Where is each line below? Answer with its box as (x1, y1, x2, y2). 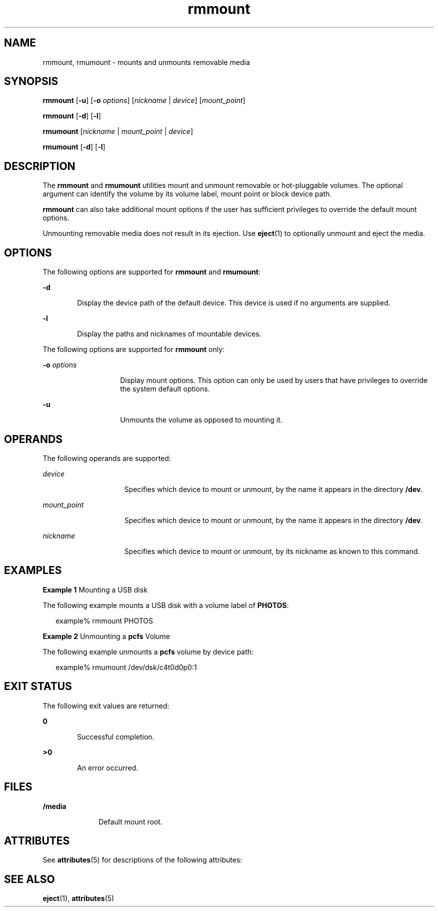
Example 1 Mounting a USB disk (42, 585, 147, 594)
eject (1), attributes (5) (42, 894, 114, 903)
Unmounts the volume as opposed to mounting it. (120, 415, 282, 424)
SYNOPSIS (4, 75, 58, 88)
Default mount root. (98, 817, 162, 826)
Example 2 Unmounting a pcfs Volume (42, 631, 170, 640)
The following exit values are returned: (42, 701, 169, 710)
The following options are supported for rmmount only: (42, 345, 225, 354)
